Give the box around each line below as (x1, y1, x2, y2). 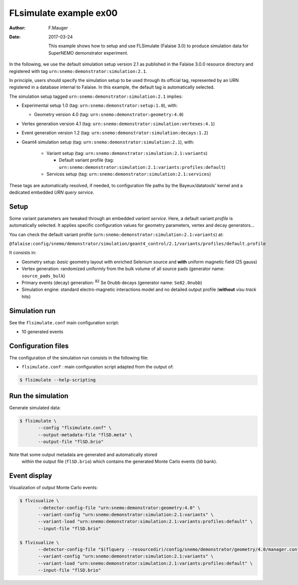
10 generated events (21, 329, 64, 335)
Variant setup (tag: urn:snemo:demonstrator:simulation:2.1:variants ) (46, 150, 208, 156)
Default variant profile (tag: (59, 157, 114, 163)
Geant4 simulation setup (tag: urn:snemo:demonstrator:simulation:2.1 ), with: (21, 139, 195, 145)
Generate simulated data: (9, 405, 61, 411)
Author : (9, 25, 26, 31)
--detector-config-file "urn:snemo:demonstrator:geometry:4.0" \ (38, 505, 201, 511)
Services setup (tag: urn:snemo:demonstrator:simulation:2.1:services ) (46, 171, 211, 177)
